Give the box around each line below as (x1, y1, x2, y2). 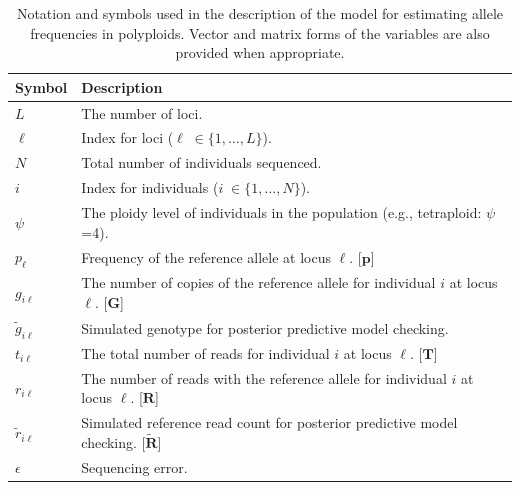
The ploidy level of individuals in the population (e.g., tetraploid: (81, 202, 482, 222)
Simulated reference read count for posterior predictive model (81, 412, 458, 433)
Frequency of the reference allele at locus (81, 247, 331, 268)
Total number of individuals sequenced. (81, 152, 322, 173)
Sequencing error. (81, 456, 188, 477)
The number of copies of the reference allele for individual (81, 272, 436, 293)
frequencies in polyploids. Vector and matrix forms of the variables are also (30, 22, 490, 43)
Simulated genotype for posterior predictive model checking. (81, 317, 449, 338)
